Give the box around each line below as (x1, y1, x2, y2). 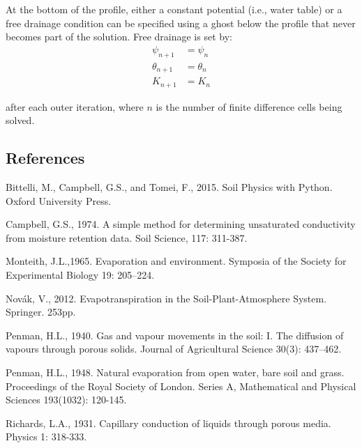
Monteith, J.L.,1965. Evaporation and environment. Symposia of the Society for (6, 254, 347, 268)
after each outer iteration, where (6, 99, 144, 114)
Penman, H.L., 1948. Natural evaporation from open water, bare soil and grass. (6, 364, 345, 379)
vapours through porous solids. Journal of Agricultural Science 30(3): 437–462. (6, 341, 342, 356)
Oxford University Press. (6, 193, 112, 208)
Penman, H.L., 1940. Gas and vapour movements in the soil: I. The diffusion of (6, 327, 344, 342)
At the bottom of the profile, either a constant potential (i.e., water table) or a (6, 2, 342, 16)
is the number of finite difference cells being (156, 99, 342, 114)
